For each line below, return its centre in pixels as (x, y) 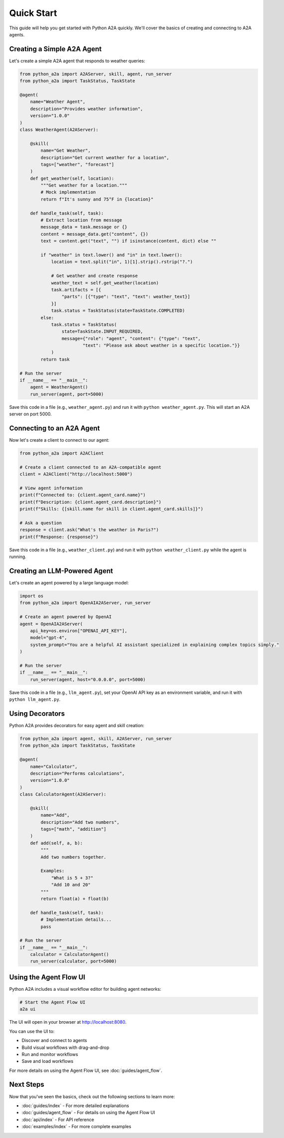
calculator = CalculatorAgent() (70, 954)
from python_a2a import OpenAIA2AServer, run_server (85, 603)
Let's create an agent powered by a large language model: (69, 583)
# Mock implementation (68, 192)
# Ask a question (41, 523)
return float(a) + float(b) (75, 899)
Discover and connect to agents (54, 1041)
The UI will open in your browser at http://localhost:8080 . (68, 1022)
